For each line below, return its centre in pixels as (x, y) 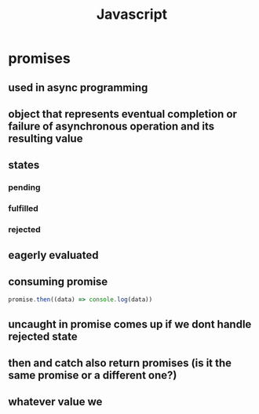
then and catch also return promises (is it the (120, 363)
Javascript (132, 15)
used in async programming (78, 87)
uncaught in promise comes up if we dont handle (130, 324)
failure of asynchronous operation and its (111, 126)
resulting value (46, 138)
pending (24, 187)
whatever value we (55, 402)
